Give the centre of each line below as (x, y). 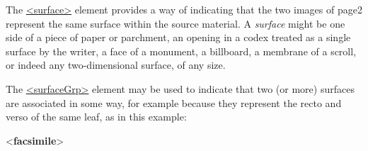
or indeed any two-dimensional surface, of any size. (116, 65)
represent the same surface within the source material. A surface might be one (176, 23)
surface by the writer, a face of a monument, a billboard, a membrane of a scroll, (181, 51)
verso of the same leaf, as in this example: (96, 117)
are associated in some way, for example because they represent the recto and (174, 102)
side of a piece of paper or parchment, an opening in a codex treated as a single (178, 37)
